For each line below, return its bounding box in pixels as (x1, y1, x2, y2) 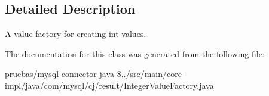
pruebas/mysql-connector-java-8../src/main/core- (5, 67, 185, 80)
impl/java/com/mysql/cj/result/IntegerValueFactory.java (5, 79, 214, 91)
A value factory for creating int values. (5, 27, 146, 40)
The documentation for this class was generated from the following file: (5, 47, 265, 60)
